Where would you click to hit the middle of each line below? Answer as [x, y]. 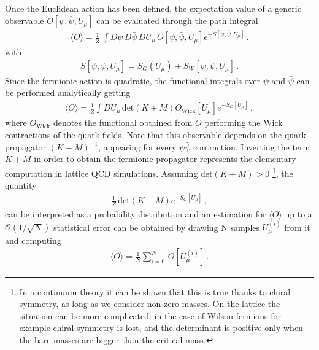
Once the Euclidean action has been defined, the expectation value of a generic [153, 8]
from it [297, 227]
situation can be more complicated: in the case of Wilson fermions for [150, 315]
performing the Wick [244, 122]
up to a [298, 214]
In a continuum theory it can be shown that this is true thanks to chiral [155, 291]
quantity [21, 185]
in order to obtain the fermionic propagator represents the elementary [165, 159]
